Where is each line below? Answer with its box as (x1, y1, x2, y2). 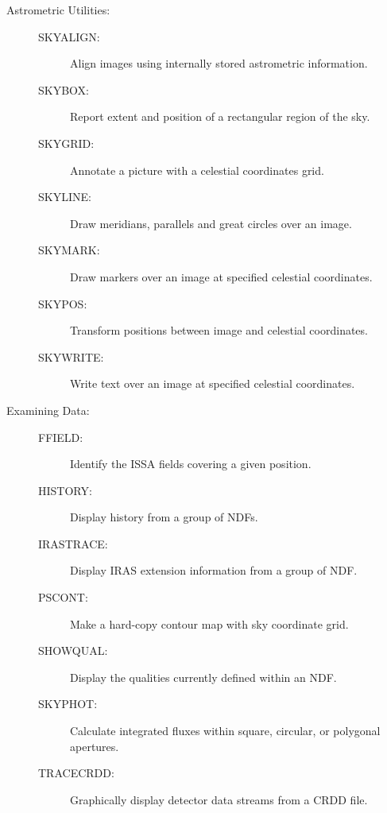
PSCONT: (38, 589, 88, 606)
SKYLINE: (38, 188, 91, 205)
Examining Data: (6, 401, 90, 418)
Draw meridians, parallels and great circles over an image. (70, 215, 352, 231)
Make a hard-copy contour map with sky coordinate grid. (70, 615, 349, 632)
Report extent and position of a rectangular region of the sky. (70, 108, 370, 125)
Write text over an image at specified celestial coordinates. (70, 375, 355, 392)
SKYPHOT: (38, 695, 98, 712)
